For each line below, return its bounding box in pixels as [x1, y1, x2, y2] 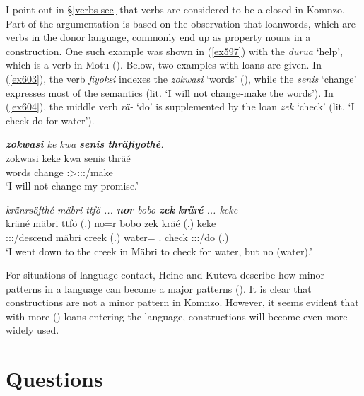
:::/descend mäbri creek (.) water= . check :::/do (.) [6, 229, 229, 244]
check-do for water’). [6, 112, 95, 127]
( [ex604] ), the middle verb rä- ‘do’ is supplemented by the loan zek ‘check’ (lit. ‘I [6, 99, 355, 114]
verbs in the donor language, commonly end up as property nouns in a [6, 30, 311, 45]
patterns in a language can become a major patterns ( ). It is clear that [6, 281, 312, 296]
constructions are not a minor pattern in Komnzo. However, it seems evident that [6, 295, 359, 310]
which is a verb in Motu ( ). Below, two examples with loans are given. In [6, 57, 322, 72]
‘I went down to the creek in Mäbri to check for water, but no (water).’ [6, 243, 312, 258]
